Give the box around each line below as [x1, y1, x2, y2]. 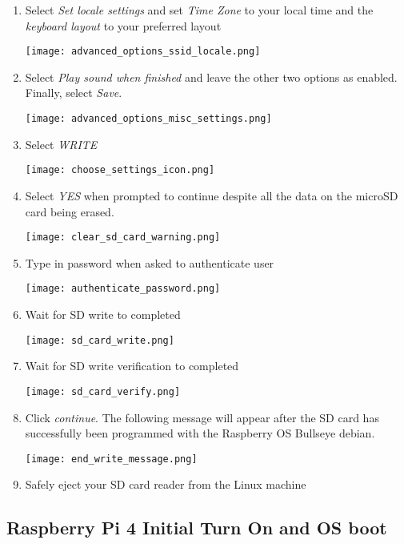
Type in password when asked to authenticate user [25, 254, 274, 271]
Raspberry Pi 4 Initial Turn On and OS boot [6, 515, 387, 540]
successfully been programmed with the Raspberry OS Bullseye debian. [25, 425, 375, 441]
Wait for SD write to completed [25, 306, 181, 323]
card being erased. [25, 203, 114, 220]
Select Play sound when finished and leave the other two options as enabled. [25, 68, 398, 85]
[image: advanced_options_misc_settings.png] [25, 113, 272, 125]
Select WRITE [25, 135, 98, 152]
